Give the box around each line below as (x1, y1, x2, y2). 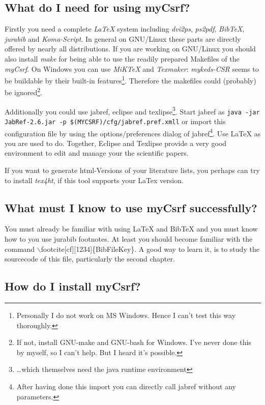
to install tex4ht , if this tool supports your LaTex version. (5, 175, 184, 185)
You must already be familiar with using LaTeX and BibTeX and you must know (5, 223, 258, 234)
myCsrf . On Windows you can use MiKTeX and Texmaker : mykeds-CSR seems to (5, 63, 259, 74)
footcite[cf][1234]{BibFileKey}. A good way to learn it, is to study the (41, 243, 259, 254)
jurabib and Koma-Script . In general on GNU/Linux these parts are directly (5, 33, 241, 44)
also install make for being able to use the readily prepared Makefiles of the (5, 53, 240, 64)
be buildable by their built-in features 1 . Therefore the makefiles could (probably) (5, 74, 256, 85)
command (5, 243, 35, 254)
